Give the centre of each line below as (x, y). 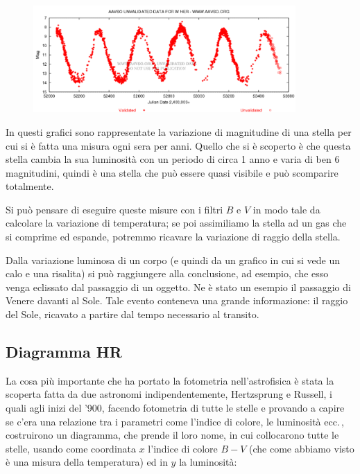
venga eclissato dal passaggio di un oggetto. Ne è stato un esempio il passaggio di (178, 287)
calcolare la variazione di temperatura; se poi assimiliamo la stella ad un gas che (176, 223)
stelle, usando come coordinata (71, 448)
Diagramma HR (64, 352)
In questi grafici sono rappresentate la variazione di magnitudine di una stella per (179, 131)
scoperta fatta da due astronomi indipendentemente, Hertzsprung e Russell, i (169, 394)
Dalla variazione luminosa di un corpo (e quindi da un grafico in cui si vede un (173, 260)
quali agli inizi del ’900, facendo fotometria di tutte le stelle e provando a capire (175, 408)
